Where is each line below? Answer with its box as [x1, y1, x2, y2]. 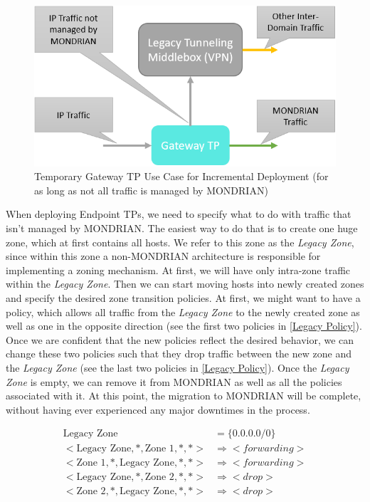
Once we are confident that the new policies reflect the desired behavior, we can [6, 332, 354, 347]
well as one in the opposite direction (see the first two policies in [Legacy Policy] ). [6, 318, 362, 333]
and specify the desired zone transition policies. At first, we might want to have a [6, 291, 361, 305]
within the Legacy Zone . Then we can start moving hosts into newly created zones [6, 276, 364, 291]
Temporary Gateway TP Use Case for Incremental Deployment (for [34, 169, 329, 184]
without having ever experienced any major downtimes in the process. [6, 402, 310, 417]
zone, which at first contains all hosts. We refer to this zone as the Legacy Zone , [6, 234, 354, 249]
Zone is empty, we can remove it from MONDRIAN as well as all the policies [6, 374, 342, 389]
